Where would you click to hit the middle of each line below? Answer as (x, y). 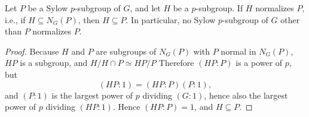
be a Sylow (48, 8)
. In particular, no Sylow (171, 19)
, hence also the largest (246, 95)
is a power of (259, 63)
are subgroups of (126, 51)
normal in (238, 51)
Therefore (176, 63)
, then (89, 19)
